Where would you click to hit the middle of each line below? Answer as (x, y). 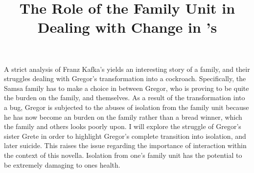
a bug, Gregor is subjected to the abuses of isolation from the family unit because (127, 107)
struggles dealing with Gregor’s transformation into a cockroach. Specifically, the (125, 78)
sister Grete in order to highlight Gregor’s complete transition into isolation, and (125, 136)
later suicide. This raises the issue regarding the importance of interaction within (125, 145)
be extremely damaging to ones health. (62, 164)
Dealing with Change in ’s (127, 27)
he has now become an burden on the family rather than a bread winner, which (123, 117)
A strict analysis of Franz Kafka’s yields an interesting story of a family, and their (127, 69)
